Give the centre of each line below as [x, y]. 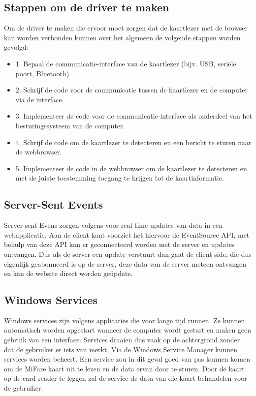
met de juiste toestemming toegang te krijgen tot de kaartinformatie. [120, 178]
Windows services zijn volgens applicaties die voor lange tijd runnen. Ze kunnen [125, 320]
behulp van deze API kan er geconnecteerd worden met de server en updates [119, 244]
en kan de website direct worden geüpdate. [68, 273]
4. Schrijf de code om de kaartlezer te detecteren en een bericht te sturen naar [133, 142]
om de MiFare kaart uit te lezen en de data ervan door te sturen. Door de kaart [124, 368]
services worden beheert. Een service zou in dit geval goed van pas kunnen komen [127, 359]
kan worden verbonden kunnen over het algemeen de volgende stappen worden [122, 37]
